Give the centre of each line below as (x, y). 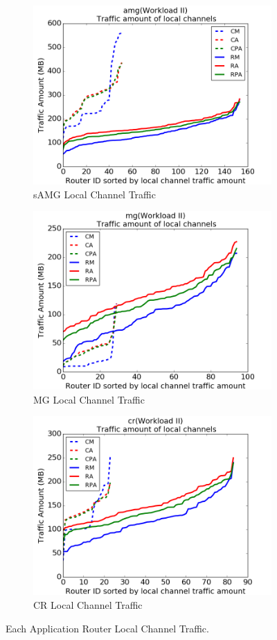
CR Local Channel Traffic (88, 604)
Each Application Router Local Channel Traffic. (107, 628)
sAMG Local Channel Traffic (95, 194)
